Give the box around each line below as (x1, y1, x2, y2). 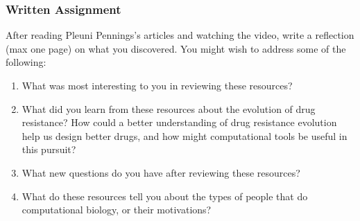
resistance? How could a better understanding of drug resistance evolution (22, 115, 337, 130)
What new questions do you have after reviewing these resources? (22, 165, 300, 179)
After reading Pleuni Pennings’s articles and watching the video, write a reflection (6, 28, 354, 42)
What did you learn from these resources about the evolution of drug (22, 101, 316, 116)
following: (6, 55, 46, 69)
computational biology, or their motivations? (22, 202, 212, 217)
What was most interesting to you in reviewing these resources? (22, 78, 293, 92)
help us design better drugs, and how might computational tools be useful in (22, 128, 348, 143)
